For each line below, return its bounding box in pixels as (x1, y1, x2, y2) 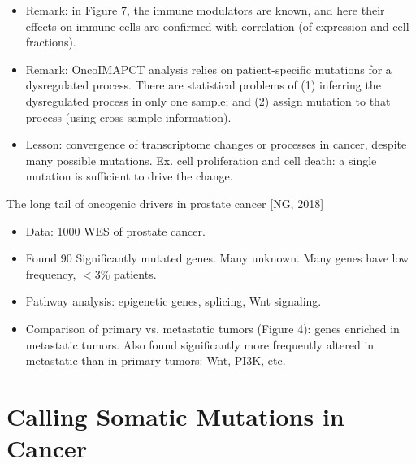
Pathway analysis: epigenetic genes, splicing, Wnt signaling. (25, 293, 322, 310)
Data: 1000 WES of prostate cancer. (25, 222, 206, 239)
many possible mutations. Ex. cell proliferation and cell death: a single (25, 151, 377, 168)
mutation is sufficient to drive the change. (25, 167, 233, 184)
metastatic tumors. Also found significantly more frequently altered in (25, 336, 375, 353)
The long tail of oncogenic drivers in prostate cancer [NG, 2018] (6, 194, 324, 211)
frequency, (25, 265, 76, 282)
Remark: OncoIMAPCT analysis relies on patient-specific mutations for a (25, 60, 392, 77)
